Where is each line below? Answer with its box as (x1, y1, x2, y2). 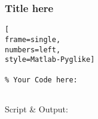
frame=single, (5, 35, 61, 44)
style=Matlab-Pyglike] (5, 55, 95, 64)
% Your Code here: (5, 75, 78, 84)
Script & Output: (5, 102, 68, 115)
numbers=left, (5, 45, 61, 54)
